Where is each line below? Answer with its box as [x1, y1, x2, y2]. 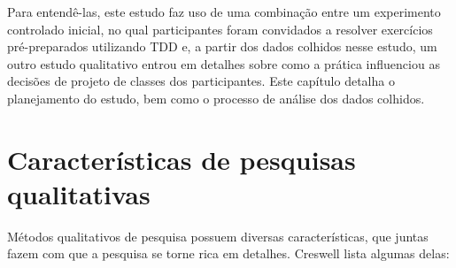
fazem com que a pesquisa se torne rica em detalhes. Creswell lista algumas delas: [7, 244, 450, 263]
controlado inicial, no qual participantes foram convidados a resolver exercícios [7, 19, 433, 38]
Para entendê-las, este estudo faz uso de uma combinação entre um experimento [7, 3, 441, 20]
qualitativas [7, 175, 151, 211]
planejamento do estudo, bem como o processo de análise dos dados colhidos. [7, 88, 425, 107]
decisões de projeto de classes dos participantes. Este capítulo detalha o [7, 72, 395, 90]
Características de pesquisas [7, 141, 356, 177]
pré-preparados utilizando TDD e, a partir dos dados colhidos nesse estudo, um [7, 37, 437, 56]
